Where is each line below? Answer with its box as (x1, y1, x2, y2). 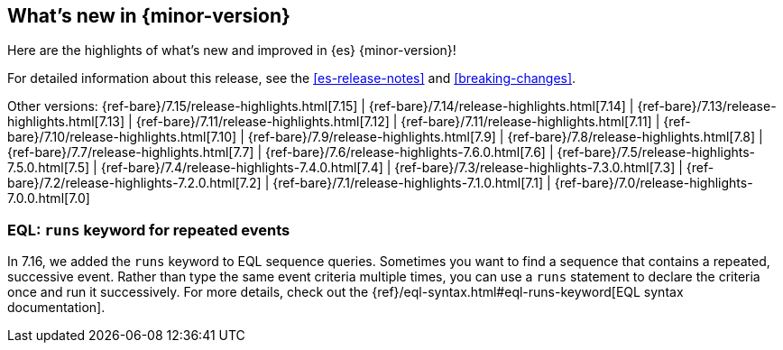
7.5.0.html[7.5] (7, 160, 90, 176)
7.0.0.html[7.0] (7, 190, 90, 207)
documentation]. (7, 299, 106, 316)
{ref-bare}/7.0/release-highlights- (554, 175, 753, 191)
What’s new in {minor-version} (7, 5, 290, 27)
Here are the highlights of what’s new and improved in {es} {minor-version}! (7, 42, 456, 59)
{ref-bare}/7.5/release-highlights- (557, 144, 756, 161)
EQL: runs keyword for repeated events (7, 220, 290, 239)
